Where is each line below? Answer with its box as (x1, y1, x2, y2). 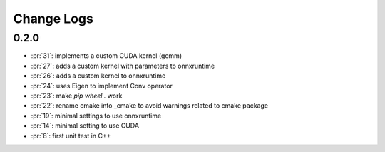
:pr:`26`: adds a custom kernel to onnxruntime (31, 71, 166, 80)
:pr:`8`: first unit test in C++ (31, 131, 111, 140)
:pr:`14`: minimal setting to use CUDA (31, 121, 139, 130)
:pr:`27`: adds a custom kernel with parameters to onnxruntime (31, 61, 215, 70)
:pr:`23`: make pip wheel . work (31, 91, 123, 100)
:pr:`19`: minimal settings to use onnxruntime (31, 111, 162, 120)
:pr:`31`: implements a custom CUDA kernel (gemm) (31, 51, 182, 60)
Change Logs (13, 11, 94, 26)
